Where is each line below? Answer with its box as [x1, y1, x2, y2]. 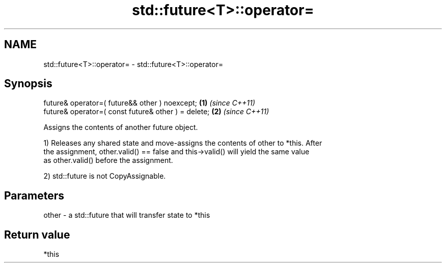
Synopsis [4, 77, 52, 90]
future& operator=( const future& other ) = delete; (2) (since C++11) [43, 107, 269, 116]
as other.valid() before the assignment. [43, 156, 173, 165]
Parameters [4, 189, 64, 202]
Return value [4, 228, 70, 241]
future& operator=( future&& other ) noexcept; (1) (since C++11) [43, 98, 255, 108]
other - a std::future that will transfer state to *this [43, 211, 210, 220]
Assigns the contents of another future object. [43, 123, 198, 132]
